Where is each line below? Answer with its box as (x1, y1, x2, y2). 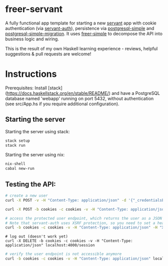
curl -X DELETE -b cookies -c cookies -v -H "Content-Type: (5, 239, 133, 244)
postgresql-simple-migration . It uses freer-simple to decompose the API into (5, 30, 162, 36)
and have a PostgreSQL (111, 90, 160, 96)
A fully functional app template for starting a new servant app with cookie (5, 20, 156, 26)
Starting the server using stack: (5, 128, 70, 134)
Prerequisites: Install (5, 85, 47, 91)
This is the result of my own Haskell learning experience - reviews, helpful (5, 45, 158, 51)
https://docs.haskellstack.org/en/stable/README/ (6, 90, 109, 96)
